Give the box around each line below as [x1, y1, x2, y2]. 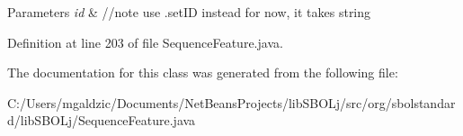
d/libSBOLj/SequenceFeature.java [7, 111, 196, 130]
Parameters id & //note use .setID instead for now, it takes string [7, 3, 371, 21]
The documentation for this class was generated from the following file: [7, 63, 398, 82]
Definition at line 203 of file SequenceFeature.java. [7, 32, 283, 51]
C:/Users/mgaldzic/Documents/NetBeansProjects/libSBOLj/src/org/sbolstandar [7, 93, 456, 112]
